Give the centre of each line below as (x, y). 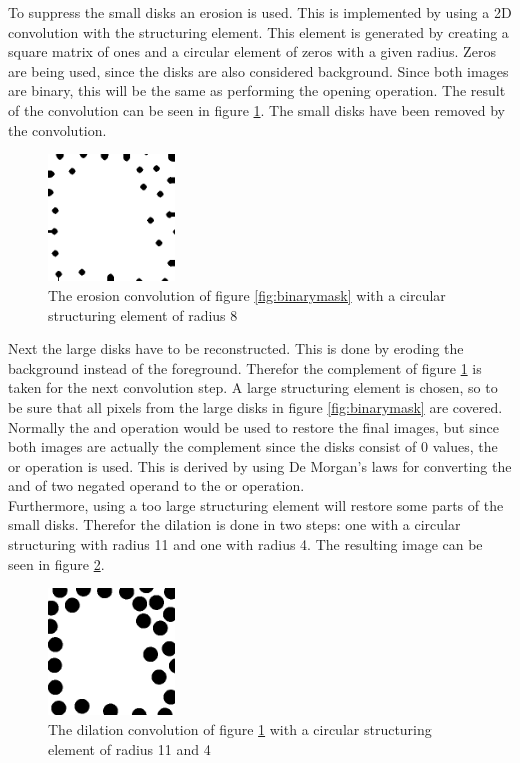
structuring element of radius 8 (143, 314)
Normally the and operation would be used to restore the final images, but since (253, 426)
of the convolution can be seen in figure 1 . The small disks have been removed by (256, 109)
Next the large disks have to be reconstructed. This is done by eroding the (236, 348)
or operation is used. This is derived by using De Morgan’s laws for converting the (260, 465)
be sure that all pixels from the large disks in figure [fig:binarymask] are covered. (255, 406)
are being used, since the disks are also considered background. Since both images (258, 70)
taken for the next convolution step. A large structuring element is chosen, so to (253, 387)
